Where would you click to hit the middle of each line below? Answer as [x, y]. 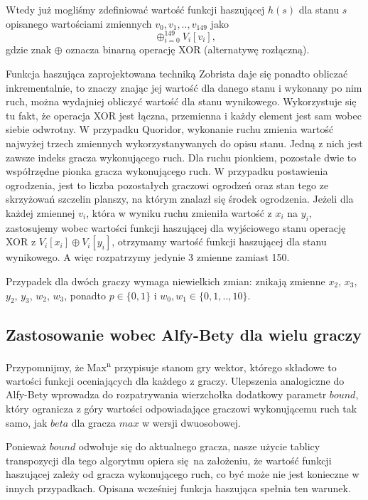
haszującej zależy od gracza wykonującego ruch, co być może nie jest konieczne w [183, 474]
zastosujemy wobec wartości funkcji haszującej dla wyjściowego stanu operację [176, 227]
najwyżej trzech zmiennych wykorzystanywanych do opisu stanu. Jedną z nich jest [184, 143]
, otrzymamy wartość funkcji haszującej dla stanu [219, 241]
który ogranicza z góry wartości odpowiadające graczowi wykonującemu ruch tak [182, 409]
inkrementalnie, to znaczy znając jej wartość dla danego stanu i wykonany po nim [184, 87]
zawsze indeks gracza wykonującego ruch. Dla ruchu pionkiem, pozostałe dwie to [181, 157]
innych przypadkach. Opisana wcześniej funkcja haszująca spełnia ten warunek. [178, 488]
